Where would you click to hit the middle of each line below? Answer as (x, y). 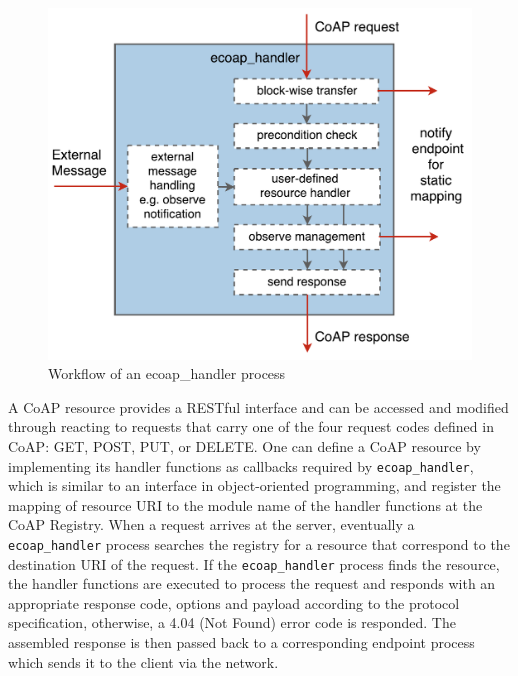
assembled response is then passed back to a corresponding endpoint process (241, 642)
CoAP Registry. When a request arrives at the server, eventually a (211, 524)
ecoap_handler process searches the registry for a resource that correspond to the (259, 543)
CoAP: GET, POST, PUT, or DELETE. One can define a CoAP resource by (244, 445)
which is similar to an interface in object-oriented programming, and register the (254, 485)
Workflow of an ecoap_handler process (167, 373)
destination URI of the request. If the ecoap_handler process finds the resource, (254, 563)
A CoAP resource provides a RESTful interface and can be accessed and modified (258, 406)
